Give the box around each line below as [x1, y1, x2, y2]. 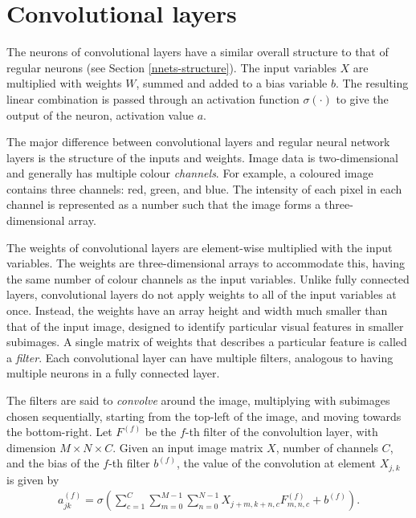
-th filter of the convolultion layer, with [185, 423, 378, 440]
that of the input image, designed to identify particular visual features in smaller [6, 317, 404, 334]
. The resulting [335, 75, 409, 92]
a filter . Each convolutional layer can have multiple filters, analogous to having [6, 349, 394, 365]
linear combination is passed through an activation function [6, 90, 300, 107]
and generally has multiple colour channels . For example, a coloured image [6, 165, 373, 182]
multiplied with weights [6, 75, 122, 92]
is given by [6, 471, 59, 487]
